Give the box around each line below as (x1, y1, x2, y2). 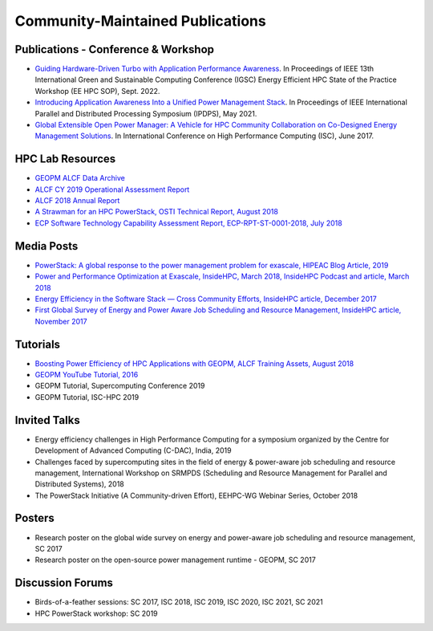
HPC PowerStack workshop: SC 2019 (34, 609, 158, 618)
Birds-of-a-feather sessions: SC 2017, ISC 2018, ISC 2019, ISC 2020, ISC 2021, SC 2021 (34, 597, 324, 607)
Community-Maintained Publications (14, 12, 266, 30)
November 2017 (34, 316, 87, 326)
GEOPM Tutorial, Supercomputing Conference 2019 (34, 381, 205, 391)
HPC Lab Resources (14, 153, 116, 166)
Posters (14, 511, 55, 525)
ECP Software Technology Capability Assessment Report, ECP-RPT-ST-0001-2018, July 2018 (34, 218, 342, 228)
